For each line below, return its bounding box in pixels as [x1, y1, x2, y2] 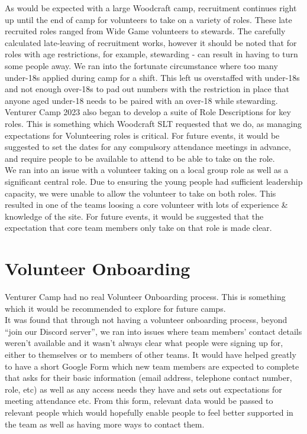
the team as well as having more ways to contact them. [5, 417, 205, 430]
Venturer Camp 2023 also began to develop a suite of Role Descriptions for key [5, 106, 291, 118]
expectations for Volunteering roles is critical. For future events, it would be [5, 129, 280, 141]
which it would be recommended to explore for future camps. [5, 302, 226, 314]
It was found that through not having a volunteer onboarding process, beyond [5, 314, 287, 326]
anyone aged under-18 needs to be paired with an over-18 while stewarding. [5, 94, 278, 106]
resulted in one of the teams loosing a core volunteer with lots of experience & [5, 198, 288, 211]
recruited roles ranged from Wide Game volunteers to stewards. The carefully [5, 25, 286, 37]
